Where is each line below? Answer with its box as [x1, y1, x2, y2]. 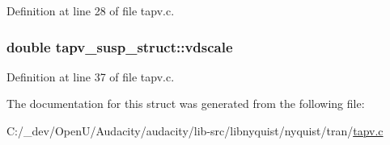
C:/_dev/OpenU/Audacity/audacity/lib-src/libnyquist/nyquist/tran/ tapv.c [6, 122, 384, 139]
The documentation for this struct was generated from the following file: [6, 95, 365, 112]
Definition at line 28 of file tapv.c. [6, 2, 175, 19]
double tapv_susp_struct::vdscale [6, 36, 233, 56]
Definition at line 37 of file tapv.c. [6, 68, 175, 85]
